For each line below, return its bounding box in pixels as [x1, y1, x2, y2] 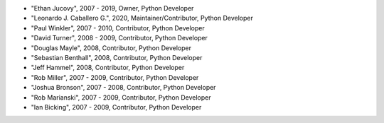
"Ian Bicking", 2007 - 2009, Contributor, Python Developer [31, 102, 202, 111]
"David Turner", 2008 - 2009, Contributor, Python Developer [31, 34, 208, 42]
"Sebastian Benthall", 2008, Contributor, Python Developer [31, 53, 203, 61]
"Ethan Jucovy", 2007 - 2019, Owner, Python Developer [31, 4, 194, 12]
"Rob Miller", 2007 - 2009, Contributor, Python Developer [31, 73, 199, 81]
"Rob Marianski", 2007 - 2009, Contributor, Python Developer [31, 93, 211, 102]
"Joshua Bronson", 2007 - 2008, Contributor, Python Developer [31, 83, 216, 92]
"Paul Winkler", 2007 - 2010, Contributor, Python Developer [31, 23, 206, 32]
